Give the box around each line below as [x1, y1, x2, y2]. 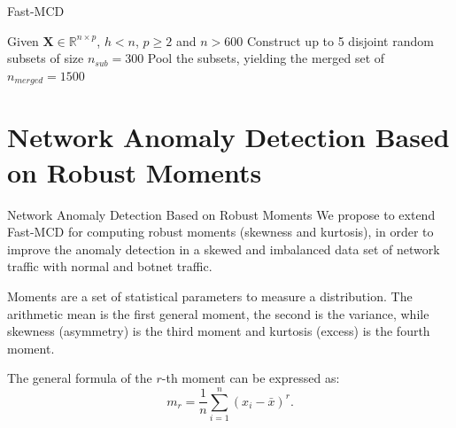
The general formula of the [7, 369, 152, 387]
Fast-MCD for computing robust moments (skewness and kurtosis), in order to [7, 222, 434, 241]
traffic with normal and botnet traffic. [7, 257, 213, 276]
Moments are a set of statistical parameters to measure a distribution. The [7, 286, 413, 305]
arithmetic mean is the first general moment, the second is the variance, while [7, 304, 429, 323]
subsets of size [7, 49, 84, 67]
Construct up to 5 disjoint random [246, 31, 434, 50]
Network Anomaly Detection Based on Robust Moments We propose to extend [7, 205, 436, 223]
